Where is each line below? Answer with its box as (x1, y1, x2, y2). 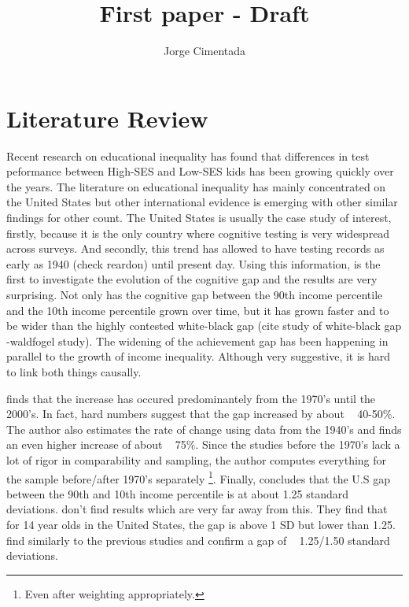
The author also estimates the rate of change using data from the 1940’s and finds (6, 420, 402, 437)
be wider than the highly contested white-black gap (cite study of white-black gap (6, 317, 402, 334)
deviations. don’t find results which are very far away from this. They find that (6, 501, 388, 517)
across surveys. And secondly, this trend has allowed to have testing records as (6, 240, 385, 257)
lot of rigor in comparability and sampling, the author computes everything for (6, 451, 387, 468)
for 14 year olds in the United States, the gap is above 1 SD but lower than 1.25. (6, 516, 396, 532)
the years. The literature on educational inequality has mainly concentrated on (6, 178, 386, 194)
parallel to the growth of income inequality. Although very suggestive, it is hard (6, 348, 391, 365)
